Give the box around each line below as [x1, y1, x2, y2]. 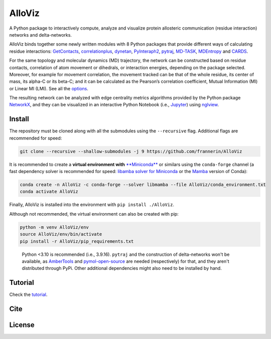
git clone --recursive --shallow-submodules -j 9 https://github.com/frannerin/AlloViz [20, 148, 242, 154]
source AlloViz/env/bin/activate [20, 231, 102, 237]
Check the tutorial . [9, 291, 48, 298]
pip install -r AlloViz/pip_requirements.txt [20, 238, 134, 244]
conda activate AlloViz [20, 189, 79, 195]
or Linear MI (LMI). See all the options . [9, 85, 89, 91]
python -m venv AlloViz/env [20, 224, 89, 230]
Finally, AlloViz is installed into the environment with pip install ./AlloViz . [9, 202, 174, 208]
